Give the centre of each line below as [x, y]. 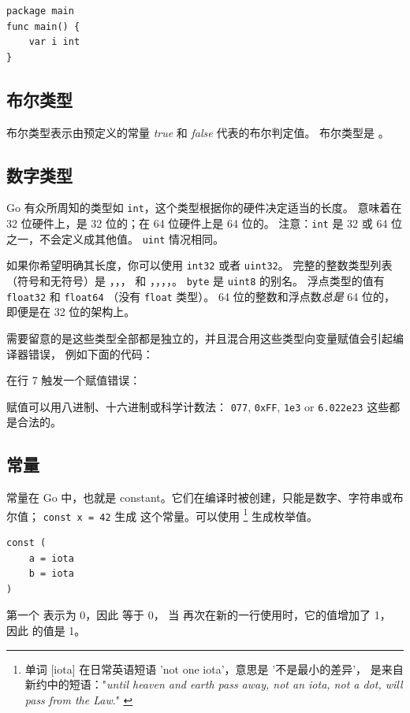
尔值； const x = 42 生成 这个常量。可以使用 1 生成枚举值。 [162, 514]
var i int [54, 42]
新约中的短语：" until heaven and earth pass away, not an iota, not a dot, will [214, 684]
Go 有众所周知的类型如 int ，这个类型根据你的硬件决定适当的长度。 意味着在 [204, 208]
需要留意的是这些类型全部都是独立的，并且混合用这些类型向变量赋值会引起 [199, 338]
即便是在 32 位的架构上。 [71, 312]
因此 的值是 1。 [46, 631]
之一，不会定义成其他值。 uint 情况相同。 [115, 238]
